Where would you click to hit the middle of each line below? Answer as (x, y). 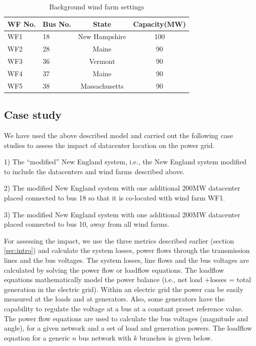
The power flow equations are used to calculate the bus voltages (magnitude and (126, 318)
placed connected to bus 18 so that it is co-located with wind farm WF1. (115, 198)
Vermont (102, 61)
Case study (33, 115)
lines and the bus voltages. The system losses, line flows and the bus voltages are (127, 260)
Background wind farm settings (97, 6)
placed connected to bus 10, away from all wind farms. (87, 224)
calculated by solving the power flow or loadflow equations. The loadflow (114, 270)
